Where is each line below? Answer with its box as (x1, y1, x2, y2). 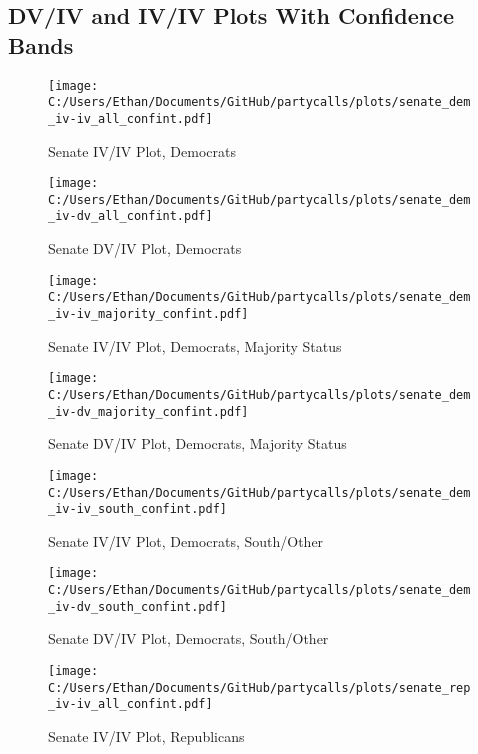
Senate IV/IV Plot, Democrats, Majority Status (48, 335, 342, 356)
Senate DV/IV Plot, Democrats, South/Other (48, 628, 329, 649)
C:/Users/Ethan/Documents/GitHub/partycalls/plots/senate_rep (48, 680, 471, 695)
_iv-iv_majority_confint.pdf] (48, 307, 249, 322)
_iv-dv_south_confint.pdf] (48, 599, 227, 614)
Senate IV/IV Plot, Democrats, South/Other (48, 530, 324, 551)
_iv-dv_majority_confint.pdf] (48, 404, 249, 419)
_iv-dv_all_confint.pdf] (48, 209, 213, 224)
